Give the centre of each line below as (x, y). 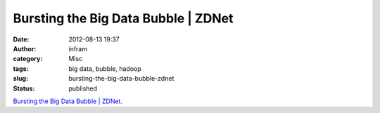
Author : (25, 48)
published (83, 88)
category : (28, 59)
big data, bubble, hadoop (105, 68)
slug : (20, 79)
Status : (24, 88)
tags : (21, 68)
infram (78, 48)
